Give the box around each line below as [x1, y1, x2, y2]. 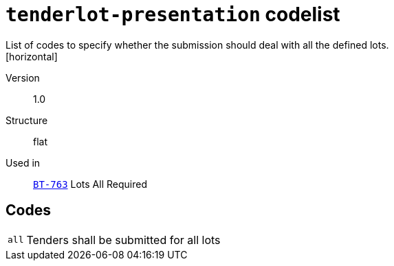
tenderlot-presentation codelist [6, 3, 340, 26]
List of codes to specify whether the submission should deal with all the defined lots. [6, 38, 389, 51]
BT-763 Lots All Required [33, 178, 147, 190]
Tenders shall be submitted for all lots [26, 232, 221, 247]
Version [6, 71, 40, 84]
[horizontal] [6, 50, 58, 62]
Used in [6, 156, 41, 169]
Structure [6, 114, 48, 126]
